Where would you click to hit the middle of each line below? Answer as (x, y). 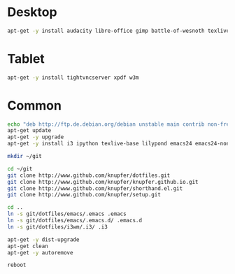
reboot (17, 265)
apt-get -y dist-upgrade (43, 239)
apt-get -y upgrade (36, 137)
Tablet (26, 59)
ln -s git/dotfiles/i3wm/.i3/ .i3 (58, 227)
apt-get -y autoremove (40, 252)
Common (34, 105)
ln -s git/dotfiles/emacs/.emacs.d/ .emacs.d (74, 221)
